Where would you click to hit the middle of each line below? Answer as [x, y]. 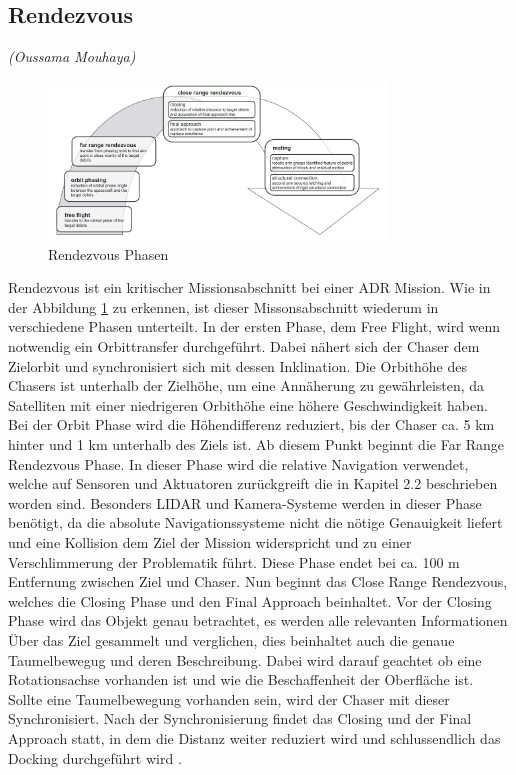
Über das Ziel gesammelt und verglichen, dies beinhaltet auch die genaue [231, 639]
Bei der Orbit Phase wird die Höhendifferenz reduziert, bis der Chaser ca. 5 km [251, 424]
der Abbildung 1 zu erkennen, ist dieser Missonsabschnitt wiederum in [223, 306]
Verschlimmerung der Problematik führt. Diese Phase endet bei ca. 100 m [234, 561]
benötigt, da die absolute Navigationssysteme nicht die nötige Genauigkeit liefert [255, 522]
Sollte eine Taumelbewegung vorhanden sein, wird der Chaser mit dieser [229, 698]
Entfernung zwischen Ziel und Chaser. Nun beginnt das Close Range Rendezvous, [258, 581]
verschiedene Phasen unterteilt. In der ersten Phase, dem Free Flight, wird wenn [254, 326]
